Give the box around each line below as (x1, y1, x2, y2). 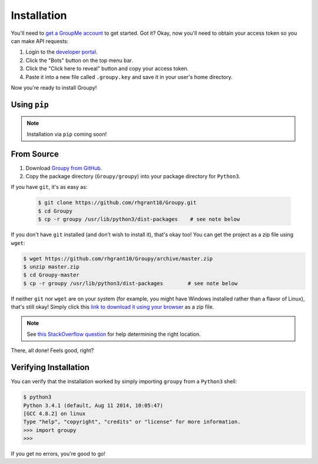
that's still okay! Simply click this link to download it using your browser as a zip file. (11, 303, 214, 311)
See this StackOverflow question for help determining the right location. (26, 331, 201, 338)
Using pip (11, 99, 49, 109)
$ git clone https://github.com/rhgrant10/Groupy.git (38, 200, 197, 206)
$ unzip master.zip (23, 263, 79, 270)
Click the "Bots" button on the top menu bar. (25, 57, 134, 64)
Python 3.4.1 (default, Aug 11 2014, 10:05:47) (23, 402, 163, 409)
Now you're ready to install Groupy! (11, 84, 97, 91)
